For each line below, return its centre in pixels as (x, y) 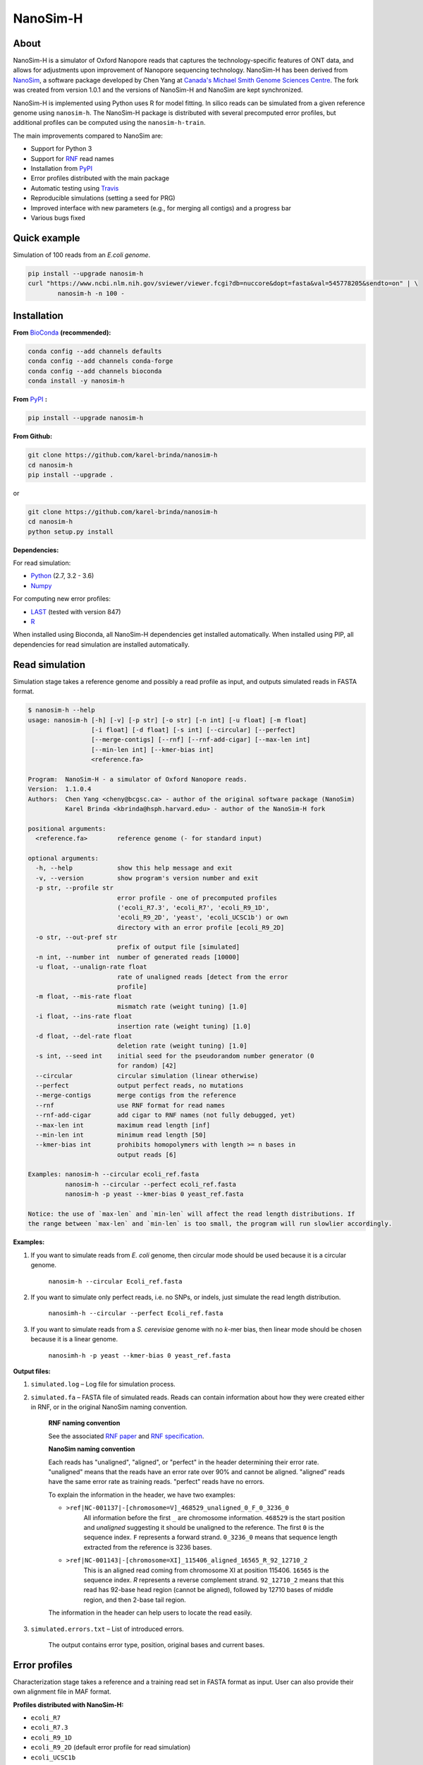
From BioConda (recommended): (62, 333)
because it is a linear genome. (74, 1339)
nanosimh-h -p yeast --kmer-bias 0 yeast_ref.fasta (140, 1355)
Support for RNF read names (72, 158)
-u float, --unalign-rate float (91, 967)
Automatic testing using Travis (75, 188)
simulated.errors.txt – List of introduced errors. (108, 1629)
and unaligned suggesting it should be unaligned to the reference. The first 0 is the (204, 1527)
